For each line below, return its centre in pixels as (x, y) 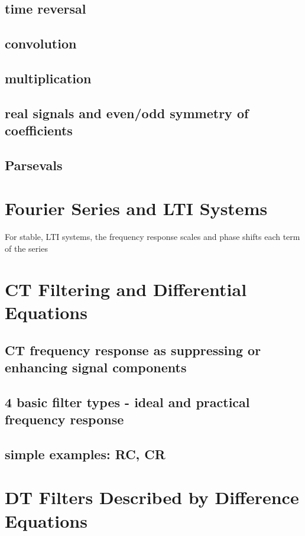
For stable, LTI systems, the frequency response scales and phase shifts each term (152, 237)
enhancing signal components (96, 367)
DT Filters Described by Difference (152, 497)
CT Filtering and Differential (126, 289)
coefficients (39, 130)
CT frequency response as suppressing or (133, 350)
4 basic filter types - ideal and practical (127, 402)
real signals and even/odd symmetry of (127, 113)
